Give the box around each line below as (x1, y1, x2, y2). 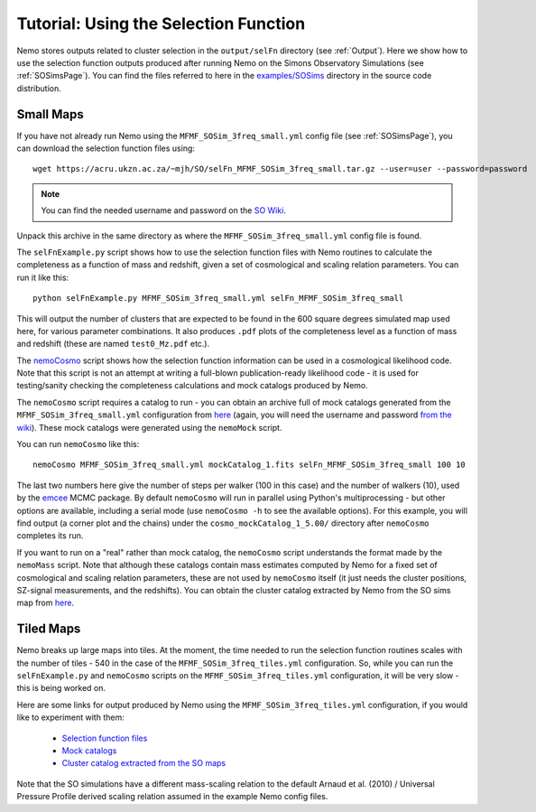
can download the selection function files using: (16, 143, 196, 154)
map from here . (16, 597, 75, 609)
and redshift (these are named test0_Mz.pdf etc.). (16, 339, 210, 350)
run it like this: (16, 272, 69, 283)
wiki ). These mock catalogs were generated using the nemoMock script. (16, 422, 282, 433)
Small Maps (16, 107, 85, 122)
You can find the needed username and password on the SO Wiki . (41, 205, 286, 216)
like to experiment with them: (16, 712, 125, 723)
